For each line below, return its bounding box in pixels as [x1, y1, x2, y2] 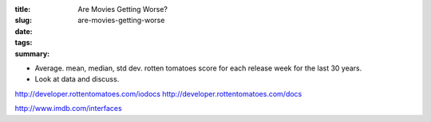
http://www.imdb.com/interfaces [14, 104, 123, 113]
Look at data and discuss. [34, 74, 120, 84]
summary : [14, 48, 50, 59]
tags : [14, 38, 33, 48]
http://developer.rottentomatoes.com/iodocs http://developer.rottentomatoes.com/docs [14, 89, 302, 98]
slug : [14, 16, 32, 25]
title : [14, 5, 31, 13]
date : [14, 26, 33, 36]
